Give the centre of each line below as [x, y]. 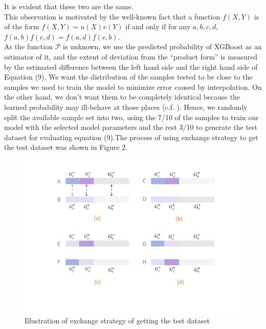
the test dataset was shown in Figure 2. [66, 147]
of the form [22, 26]
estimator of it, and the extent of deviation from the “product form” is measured [131, 56]
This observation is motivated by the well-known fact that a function [112, 16]
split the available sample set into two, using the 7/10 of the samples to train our [131, 117]
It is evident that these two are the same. [69, 6]
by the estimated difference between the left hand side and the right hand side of [131, 66]
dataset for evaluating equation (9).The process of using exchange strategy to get [131, 137]
